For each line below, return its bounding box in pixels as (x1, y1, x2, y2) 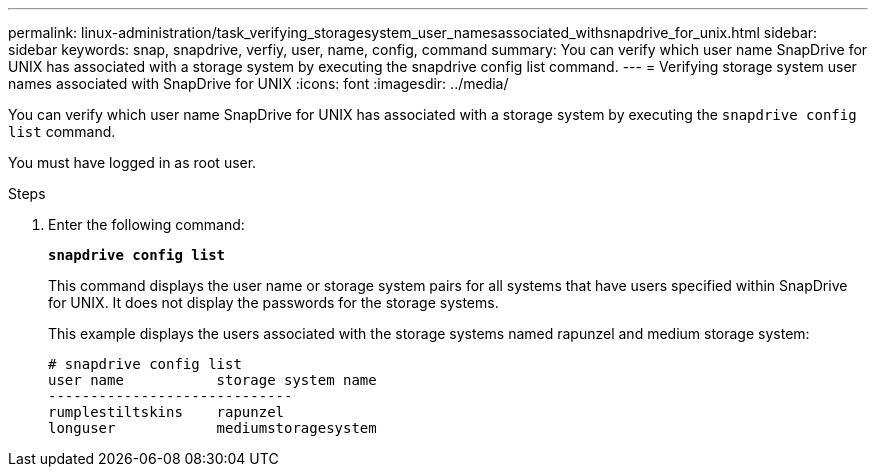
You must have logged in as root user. (8, 154, 257, 171)
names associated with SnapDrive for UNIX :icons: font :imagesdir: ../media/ (8, 75, 509, 92)
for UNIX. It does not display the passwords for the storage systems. (48, 294, 499, 311)
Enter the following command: (48, 216, 245, 233)
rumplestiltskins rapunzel (48, 404, 285, 420)
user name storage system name (48, 372, 377, 388)
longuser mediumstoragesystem (48, 420, 377, 436)
